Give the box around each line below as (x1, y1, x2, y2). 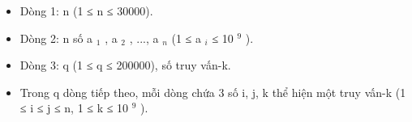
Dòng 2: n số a (19, 29, 93, 46)
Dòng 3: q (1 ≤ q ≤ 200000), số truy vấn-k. (19, 57, 231, 74)
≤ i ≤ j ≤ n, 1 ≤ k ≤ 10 (19, 99, 129, 116)
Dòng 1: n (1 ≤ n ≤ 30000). (19, 2, 153, 19)
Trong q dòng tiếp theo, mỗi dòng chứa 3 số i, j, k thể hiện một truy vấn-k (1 (19, 83, 406, 100)
